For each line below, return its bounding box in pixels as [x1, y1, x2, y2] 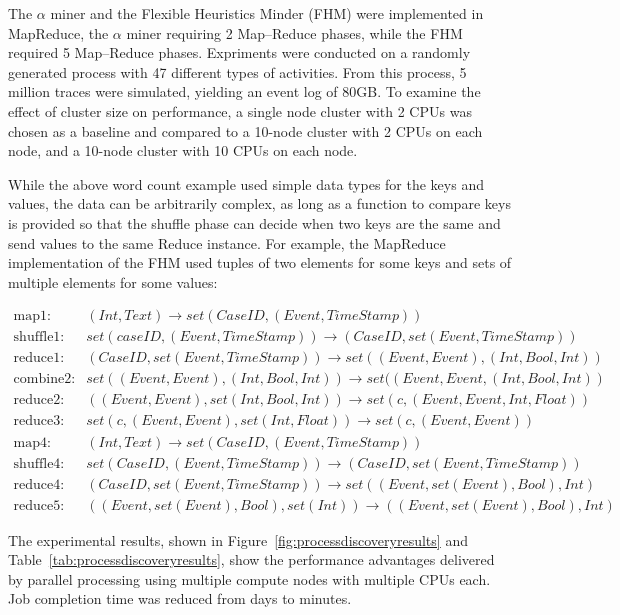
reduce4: [13, 477, 65, 492]
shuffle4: [13, 456, 65, 471]
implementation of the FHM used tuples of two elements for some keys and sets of [8, 252, 512, 273]
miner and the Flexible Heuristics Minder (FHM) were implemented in [50, 3, 484, 23]
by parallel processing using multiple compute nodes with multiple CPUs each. [8, 568, 491, 589]
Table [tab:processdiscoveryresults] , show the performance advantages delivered [8, 549, 495, 570]
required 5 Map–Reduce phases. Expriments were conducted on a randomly [8, 42, 471, 63]
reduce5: [13, 498, 65, 513]
